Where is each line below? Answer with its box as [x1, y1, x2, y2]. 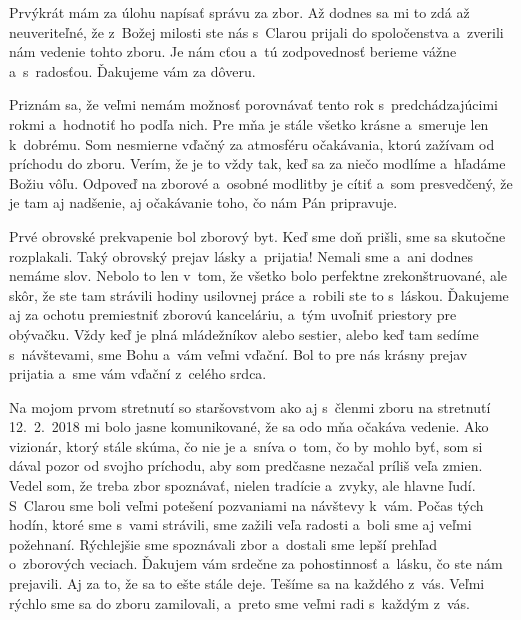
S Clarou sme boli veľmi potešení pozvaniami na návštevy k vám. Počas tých [9, 494, 484, 515]
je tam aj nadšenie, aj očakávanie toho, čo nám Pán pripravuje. [9, 192, 398, 213]
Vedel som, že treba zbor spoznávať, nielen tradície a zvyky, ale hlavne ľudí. [9, 475, 476, 496]
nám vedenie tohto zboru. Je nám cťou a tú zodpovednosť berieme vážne [9, 41, 457, 62]
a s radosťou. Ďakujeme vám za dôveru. [9, 60, 256, 81]
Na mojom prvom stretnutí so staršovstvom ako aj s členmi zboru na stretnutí [9, 396, 491, 417]
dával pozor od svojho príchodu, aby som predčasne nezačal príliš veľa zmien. [9, 455, 483, 476]
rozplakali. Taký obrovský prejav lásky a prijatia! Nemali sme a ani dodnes [9, 245, 474, 266]
